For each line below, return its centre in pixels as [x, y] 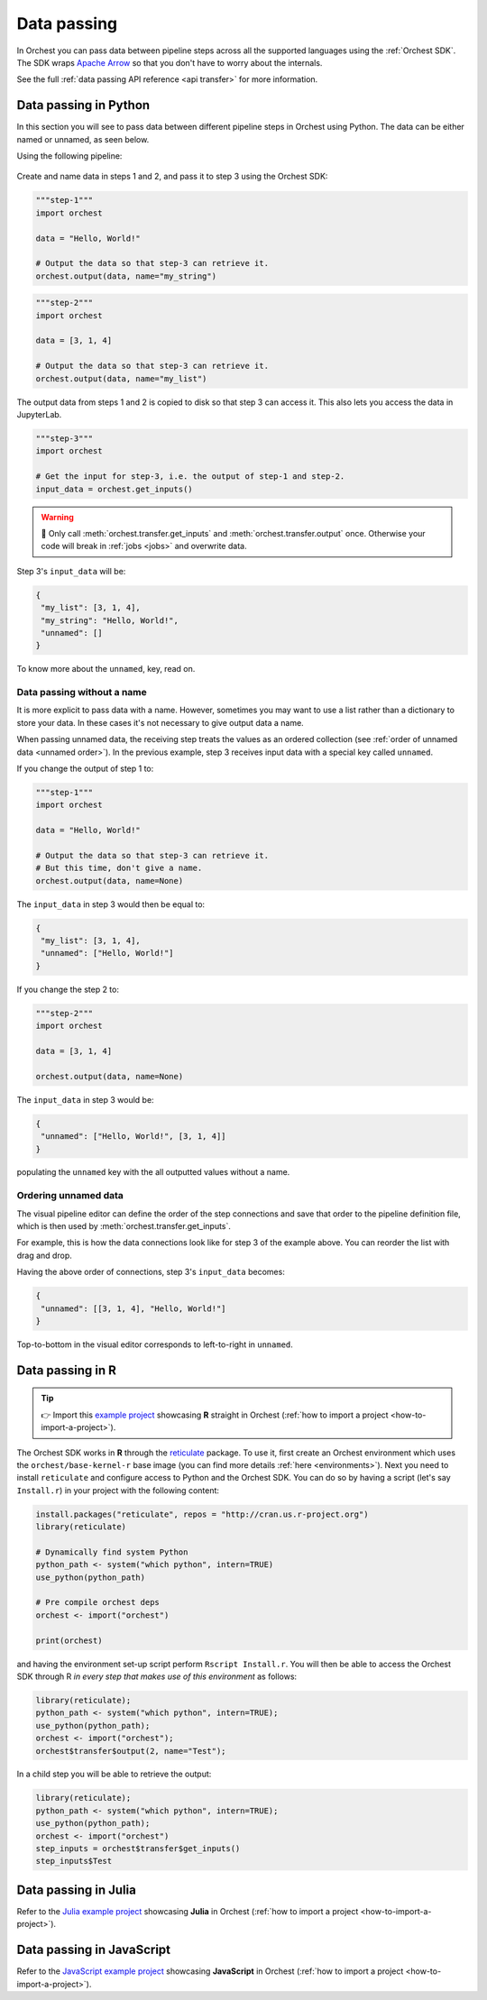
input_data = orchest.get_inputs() [114, 489]
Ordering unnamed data [70, 1196]
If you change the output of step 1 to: [85, 768]
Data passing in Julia [77, 1890]
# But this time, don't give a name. [119, 868]
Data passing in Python [83, 105]
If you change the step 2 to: [68, 989]
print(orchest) [69, 1640]
